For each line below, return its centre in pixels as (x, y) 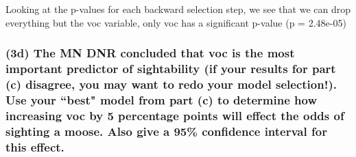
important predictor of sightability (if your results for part (171, 69)
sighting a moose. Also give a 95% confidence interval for (166, 131)
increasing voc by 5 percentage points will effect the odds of (175, 115)
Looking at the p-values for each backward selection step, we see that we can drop (178, 9)
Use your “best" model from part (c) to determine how (161, 99)
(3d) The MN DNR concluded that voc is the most (150, 53)
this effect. (35, 146)
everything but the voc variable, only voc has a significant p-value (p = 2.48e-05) (176, 22)
